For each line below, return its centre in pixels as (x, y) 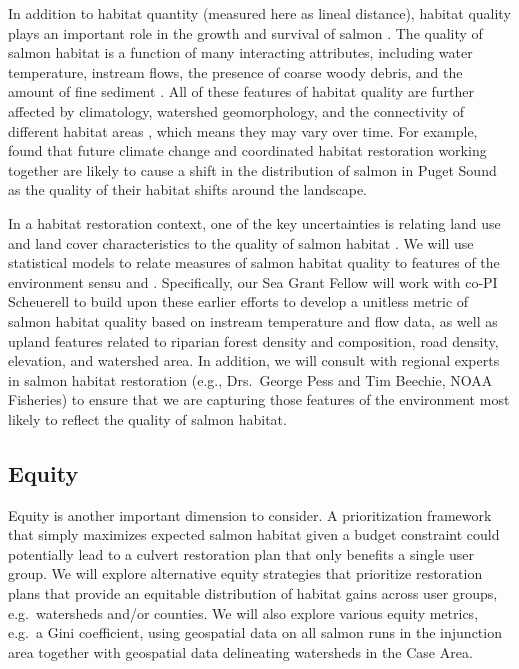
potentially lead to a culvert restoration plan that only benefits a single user (241, 553)
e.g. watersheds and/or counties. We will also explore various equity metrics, (243, 612)
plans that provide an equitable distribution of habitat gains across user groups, (253, 593)
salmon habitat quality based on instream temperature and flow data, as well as (253, 320)
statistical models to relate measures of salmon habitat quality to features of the (254, 262)
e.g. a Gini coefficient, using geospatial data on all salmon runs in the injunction (255, 632)
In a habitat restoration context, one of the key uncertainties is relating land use (254, 222)
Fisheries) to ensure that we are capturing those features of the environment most (259, 399)
